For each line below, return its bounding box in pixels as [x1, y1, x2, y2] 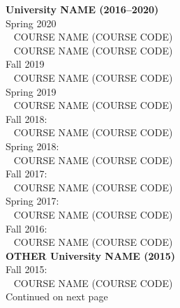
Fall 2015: [6, 262, 47, 277]
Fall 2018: [6, 111, 47, 126]
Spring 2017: [6, 193, 59, 208]
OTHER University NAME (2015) [6, 248, 175, 263]
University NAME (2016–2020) [6, 2, 159, 16]
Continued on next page [6, 289, 108, 304]
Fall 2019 [6, 57, 45, 71]
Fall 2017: [6, 166, 47, 181]
